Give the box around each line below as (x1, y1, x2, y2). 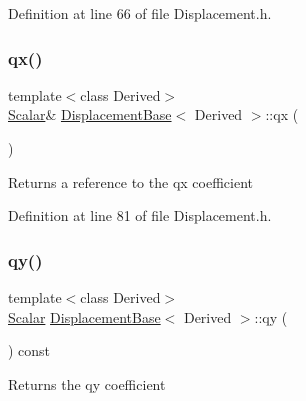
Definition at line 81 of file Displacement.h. (8, 205, 272, 226)
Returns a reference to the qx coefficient (8, 171, 253, 192)
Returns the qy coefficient (8, 373, 166, 394)
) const (8, 340, 51, 361)
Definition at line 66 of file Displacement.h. (8, 3, 272, 23)
